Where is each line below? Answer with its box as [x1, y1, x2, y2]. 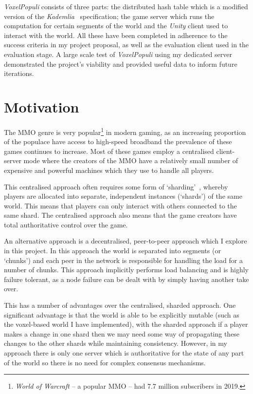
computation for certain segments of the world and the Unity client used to [4, 20, 228, 31]
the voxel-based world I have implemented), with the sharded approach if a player [4, 319, 248, 329]
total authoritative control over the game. [4, 219, 128, 229]
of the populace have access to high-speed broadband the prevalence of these [4, 136, 232, 147]
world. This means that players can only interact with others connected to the [4, 200, 237, 210]
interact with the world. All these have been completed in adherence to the [4, 30, 228, 40]
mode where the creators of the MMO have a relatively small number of [23, 155, 238, 166]
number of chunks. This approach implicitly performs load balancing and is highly [4, 264, 249, 275]
